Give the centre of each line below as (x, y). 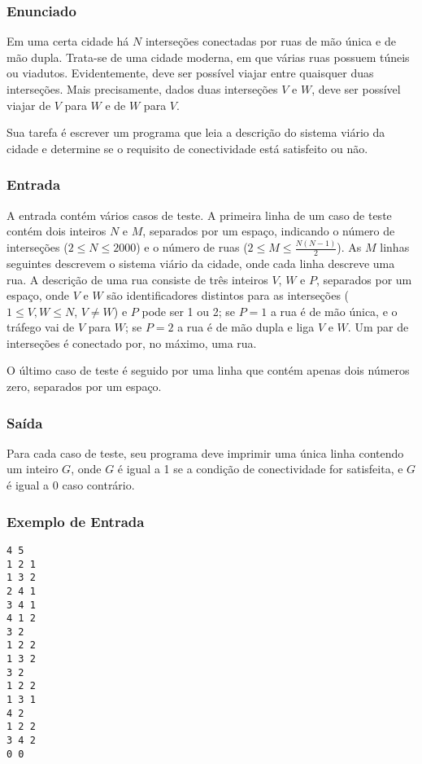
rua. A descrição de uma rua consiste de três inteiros (137, 279)
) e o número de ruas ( (192, 247)
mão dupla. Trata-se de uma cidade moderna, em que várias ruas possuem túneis (208, 57)
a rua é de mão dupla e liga (246, 327)
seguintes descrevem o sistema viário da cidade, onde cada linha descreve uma (201, 263)
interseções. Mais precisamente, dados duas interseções (142, 89)
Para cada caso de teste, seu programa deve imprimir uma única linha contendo (205, 452)
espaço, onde (38, 295)
